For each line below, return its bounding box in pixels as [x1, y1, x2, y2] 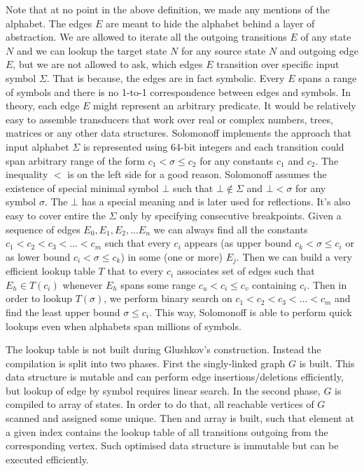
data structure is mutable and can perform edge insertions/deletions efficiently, [6, 369, 344, 384]
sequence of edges [6, 221, 80, 236]
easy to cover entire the [6, 207, 106, 222]
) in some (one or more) [120, 249, 223, 264]
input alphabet [6, 139, 69, 153]
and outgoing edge [279, 43, 358, 57]
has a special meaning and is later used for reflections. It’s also [81, 194, 351, 209]
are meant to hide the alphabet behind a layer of [106, 15, 315, 30]
